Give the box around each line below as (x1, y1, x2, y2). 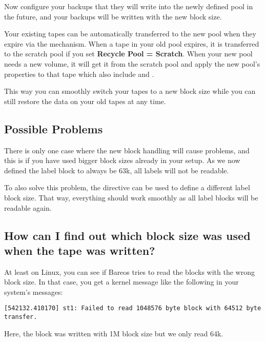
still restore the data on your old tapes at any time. (4, 95, 166, 106)
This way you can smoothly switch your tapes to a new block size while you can (4, 86, 256, 96)
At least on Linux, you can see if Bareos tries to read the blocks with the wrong (4, 266, 255, 277)
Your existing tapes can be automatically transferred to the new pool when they (4, 28, 256, 39)
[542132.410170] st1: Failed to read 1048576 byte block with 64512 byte (4, 305, 261, 312)
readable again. (4, 202, 52, 213)
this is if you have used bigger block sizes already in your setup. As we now (4, 155, 240, 166)
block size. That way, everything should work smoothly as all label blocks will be (4, 192, 258, 203)
